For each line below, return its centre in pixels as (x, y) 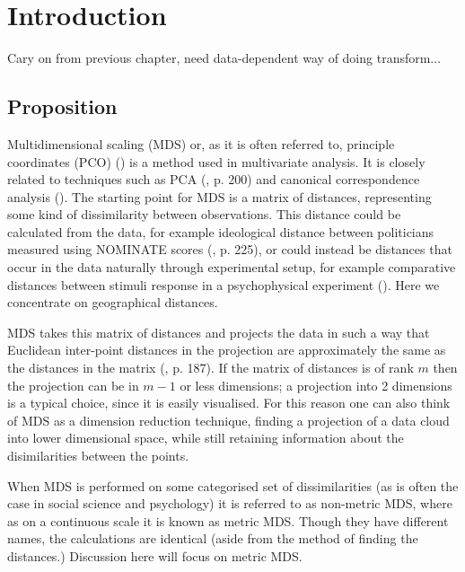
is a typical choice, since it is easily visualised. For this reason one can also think (229, 403)
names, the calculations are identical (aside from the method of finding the (213, 538)
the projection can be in (73, 385)
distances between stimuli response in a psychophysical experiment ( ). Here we (224, 284)
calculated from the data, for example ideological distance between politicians (221, 231)
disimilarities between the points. (98, 456)
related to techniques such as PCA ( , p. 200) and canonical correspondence (214, 179)
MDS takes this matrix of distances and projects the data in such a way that (219, 332)
